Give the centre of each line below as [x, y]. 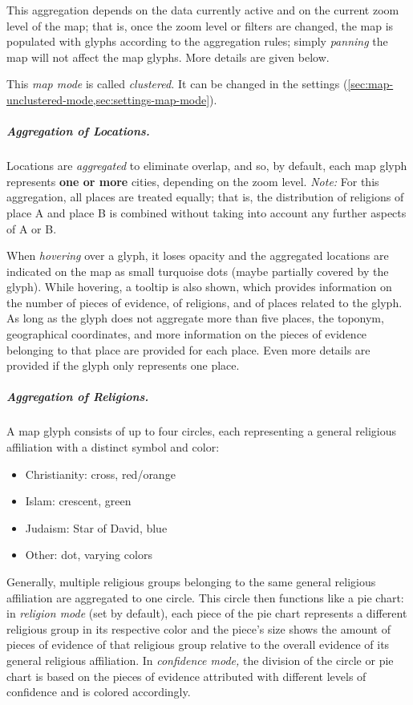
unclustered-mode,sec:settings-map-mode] [108, 99]
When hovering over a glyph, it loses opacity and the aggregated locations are [198, 255]
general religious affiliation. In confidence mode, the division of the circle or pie [200, 660]
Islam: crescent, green [78, 501]
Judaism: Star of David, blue [96, 527]
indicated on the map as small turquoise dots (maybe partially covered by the [198, 271]
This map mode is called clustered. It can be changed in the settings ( [177, 84]
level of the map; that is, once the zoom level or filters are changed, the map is [200, 25]
